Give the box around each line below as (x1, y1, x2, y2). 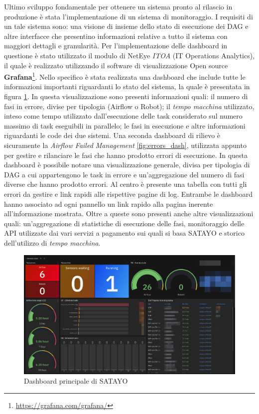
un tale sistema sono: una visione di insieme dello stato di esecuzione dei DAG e (4, 21, 249, 31)
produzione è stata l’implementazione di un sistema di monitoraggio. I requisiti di (4, 11, 253, 21)
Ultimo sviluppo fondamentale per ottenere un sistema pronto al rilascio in (4, 1, 233, 11)
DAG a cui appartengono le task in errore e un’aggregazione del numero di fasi (4, 169, 245, 179)
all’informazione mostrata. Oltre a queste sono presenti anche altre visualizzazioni (4, 208, 254, 219)
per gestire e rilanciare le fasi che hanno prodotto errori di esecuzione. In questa (4, 149, 248, 160)
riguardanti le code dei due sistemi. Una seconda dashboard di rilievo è (4, 130, 221, 140)
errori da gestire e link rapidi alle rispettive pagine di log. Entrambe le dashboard (4, 188, 253, 199)
